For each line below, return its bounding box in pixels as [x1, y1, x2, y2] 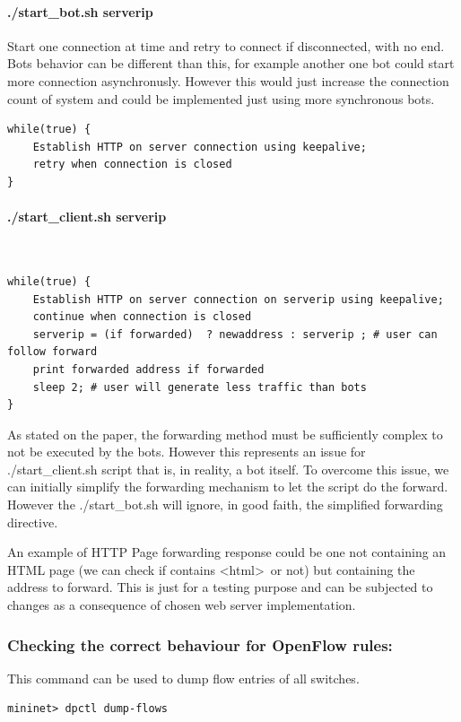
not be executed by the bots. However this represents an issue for [7, 442, 366, 461]
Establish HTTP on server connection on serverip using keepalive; [32, 292, 444, 306]
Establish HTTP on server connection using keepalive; [32, 140, 367, 153]
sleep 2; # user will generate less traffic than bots [32, 380, 367, 394]
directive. [7, 512, 58, 531]
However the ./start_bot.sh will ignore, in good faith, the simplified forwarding [7, 495, 443, 514]
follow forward [7, 345, 98, 359]
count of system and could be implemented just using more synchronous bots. [7, 89, 435, 108]
